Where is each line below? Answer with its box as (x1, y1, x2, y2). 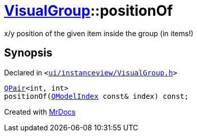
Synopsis (4, 46, 52, 60)
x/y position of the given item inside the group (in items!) (4, 29, 193, 38)
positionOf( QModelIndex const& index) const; (4, 92, 189, 100)
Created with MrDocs (4, 107, 76, 116)
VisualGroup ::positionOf (4, 2, 173, 19)
